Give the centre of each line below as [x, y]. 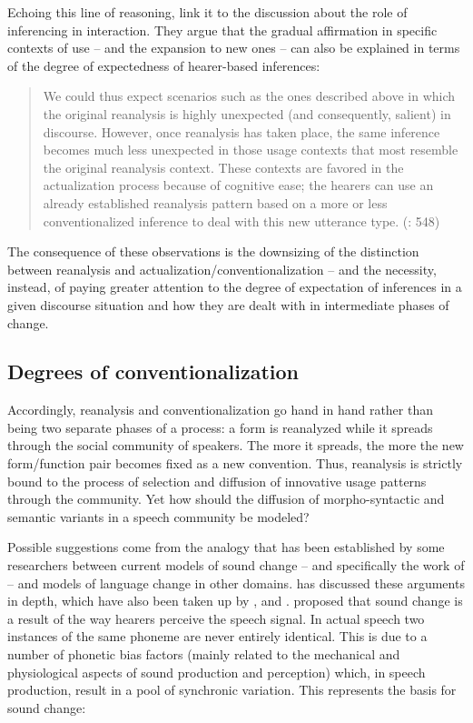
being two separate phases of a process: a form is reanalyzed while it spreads [220, 427]
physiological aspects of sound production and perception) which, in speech [217, 672]
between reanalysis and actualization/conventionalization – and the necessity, [222, 269]
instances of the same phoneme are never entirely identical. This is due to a [217, 636]
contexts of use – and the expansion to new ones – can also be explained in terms [234, 48]
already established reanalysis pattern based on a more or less [215, 202]
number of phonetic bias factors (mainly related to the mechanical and [204, 654]
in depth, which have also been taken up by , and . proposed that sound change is [235, 601]
